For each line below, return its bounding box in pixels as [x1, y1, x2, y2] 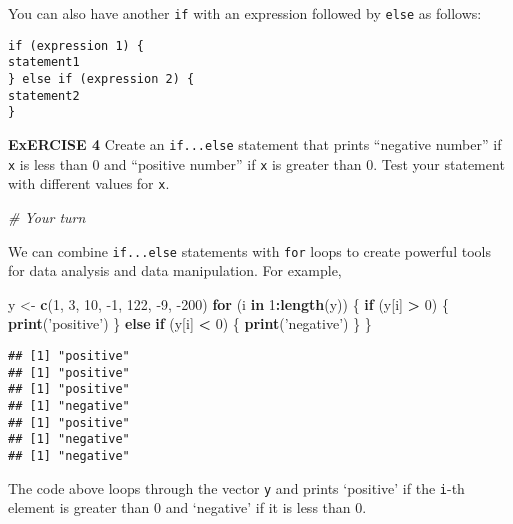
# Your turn [8, 206, 86, 227]
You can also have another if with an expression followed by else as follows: [8, 3, 482, 23]
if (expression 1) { [8, 38, 145, 53]
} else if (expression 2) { [8, 71, 195, 86]
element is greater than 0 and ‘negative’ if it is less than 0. [8, 497, 367, 518]
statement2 [8, 88, 80, 103]
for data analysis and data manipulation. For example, [8, 260, 342, 281]
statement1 [8, 55, 80, 70]
